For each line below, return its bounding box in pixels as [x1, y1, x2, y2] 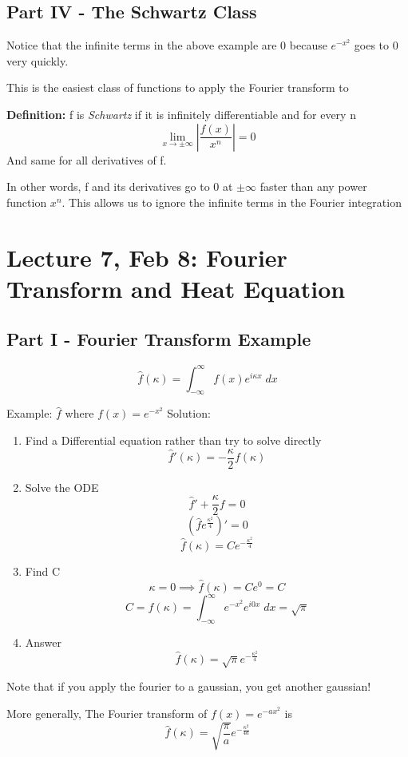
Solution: [167, 405, 211, 422]
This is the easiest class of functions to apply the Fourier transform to [6, 79, 349, 96]
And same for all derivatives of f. [6, 151, 167, 168]
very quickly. [6, 52, 69, 69]
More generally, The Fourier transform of [6, 704, 208, 721]
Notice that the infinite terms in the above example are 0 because [6, 37, 327, 54]
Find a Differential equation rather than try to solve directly [25, 432, 322, 449]
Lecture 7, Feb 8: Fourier [6, 240, 287, 273]
